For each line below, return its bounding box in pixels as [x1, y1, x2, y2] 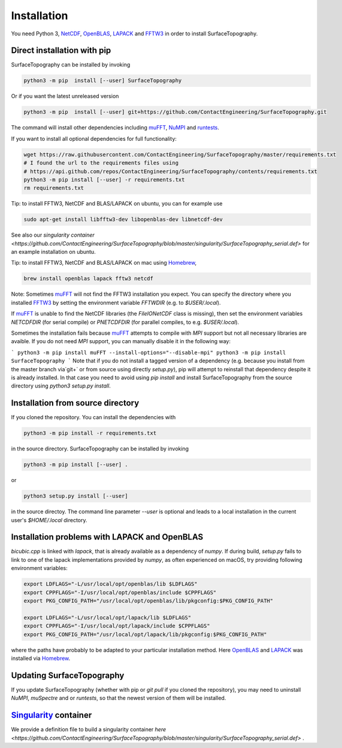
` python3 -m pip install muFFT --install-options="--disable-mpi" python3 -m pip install [11, 349, 286, 356]
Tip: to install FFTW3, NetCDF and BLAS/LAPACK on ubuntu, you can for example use [11, 200, 223, 207]
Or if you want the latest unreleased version [11, 93, 119, 100]
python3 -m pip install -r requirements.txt [23, 430, 157, 437]
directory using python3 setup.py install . [11, 382, 111, 389]
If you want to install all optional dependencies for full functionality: [11, 135, 177, 142]
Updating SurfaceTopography [11, 670, 125, 680]
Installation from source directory [11, 398, 140, 408]
